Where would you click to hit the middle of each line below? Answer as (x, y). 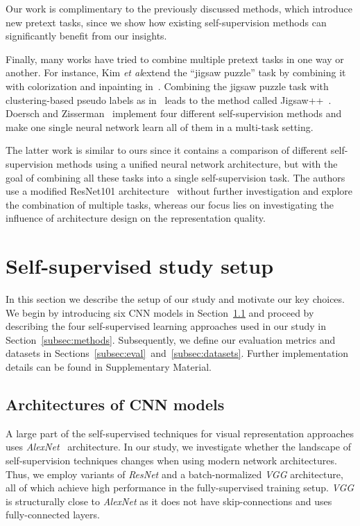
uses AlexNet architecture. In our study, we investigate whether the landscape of (178, 447)
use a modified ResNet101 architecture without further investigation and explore (179, 191)
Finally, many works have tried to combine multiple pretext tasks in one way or (175, 59)
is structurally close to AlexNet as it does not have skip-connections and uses (169, 501)
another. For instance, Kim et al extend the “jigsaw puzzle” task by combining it (176, 72)
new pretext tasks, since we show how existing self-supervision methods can (166, 22)
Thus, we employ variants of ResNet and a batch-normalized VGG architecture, (174, 474)
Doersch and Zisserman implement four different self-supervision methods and (174, 113)
